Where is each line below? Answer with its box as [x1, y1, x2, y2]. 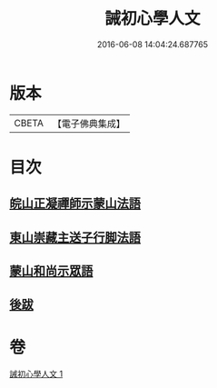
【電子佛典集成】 [52, 117, 125, 130]
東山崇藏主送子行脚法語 [9, 229, 141, 245]
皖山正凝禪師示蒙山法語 [9, 196, 141, 212]
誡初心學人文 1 [9, 369, 64, 380]
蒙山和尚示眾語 [9, 264, 94, 279]
